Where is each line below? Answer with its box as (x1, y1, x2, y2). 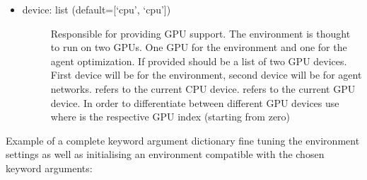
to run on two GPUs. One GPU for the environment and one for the (50, 40, 347, 55)
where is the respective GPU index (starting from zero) (50, 109, 291, 124)
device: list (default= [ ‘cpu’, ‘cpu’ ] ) (22, 2, 171, 16)
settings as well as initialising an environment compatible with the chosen (6, 147, 325, 162)
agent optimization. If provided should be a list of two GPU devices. (50, 53, 347, 68)
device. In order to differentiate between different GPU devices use (50, 95, 339, 110)
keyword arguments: (6, 160, 93, 175)
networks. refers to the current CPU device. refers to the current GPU (50, 81, 356, 96)
